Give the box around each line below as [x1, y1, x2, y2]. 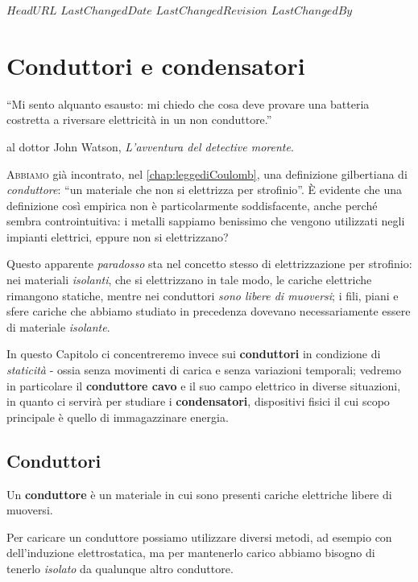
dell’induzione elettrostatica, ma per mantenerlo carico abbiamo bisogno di [6, 544, 375, 561]
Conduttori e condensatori [6, 48, 305, 81]
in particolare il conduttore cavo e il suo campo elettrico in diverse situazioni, [6, 377, 401, 394]
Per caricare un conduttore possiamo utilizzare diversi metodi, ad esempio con [6, 528, 392, 545]
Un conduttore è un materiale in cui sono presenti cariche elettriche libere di [6, 485, 392, 502]
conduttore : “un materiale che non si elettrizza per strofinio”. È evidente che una [6, 181, 402, 198]
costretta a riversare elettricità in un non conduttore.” [6, 111, 272, 128]
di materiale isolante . [6, 318, 110, 335]
